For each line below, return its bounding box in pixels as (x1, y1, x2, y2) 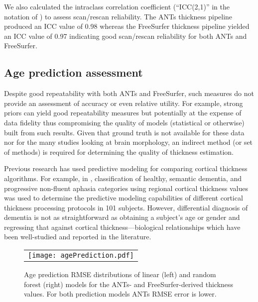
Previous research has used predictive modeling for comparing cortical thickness (4, 163, 248, 174)
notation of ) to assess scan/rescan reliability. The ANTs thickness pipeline (4, 11, 233, 21)
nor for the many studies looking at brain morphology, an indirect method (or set (4, 137, 253, 147)
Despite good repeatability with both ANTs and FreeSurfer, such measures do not (4, 88, 254, 99)
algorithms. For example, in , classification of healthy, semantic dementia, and (4, 173, 242, 183)
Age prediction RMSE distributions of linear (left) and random (24, 269, 216, 280)
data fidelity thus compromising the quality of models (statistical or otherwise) (4, 117, 245, 127)
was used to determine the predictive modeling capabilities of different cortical (4, 193, 243, 203)
